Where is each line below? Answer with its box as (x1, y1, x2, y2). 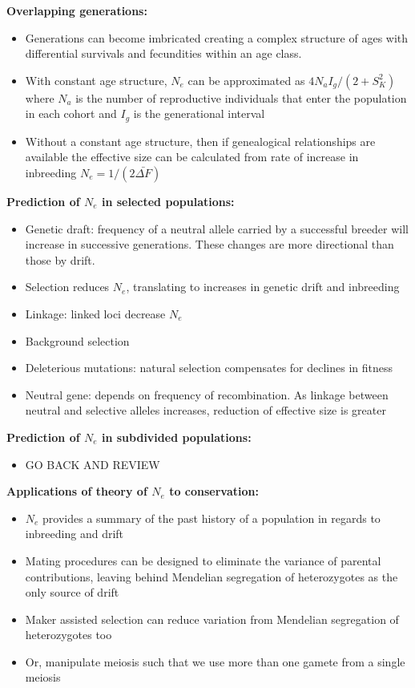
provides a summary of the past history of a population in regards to (42, 509, 381, 526)
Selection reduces (25, 278, 110, 295)
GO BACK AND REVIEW (25, 455, 160, 472)
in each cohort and (25, 105, 117, 122)
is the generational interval (133, 105, 265, 122)
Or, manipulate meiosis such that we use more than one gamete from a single (25, 653, 405, 670)
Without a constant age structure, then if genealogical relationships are (25, 132, 376, 149)
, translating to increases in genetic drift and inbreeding (126, 278, 400, 295)
